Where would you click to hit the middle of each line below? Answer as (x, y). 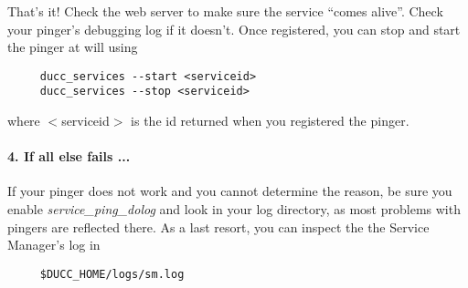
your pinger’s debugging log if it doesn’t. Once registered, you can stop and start (234, 29)
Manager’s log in (54, 245)
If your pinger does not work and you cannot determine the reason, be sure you (230, 191)
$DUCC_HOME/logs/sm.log (112, 274)
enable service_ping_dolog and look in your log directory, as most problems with (234, 209)
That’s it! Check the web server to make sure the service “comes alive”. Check (225, 11)
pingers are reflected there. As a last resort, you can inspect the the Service (218, 226)
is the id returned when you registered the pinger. (270, 121)
